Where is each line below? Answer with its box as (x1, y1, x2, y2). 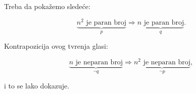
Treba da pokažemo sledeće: (4, 1, 90, 11)
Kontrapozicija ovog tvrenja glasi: (4, 41, 108, 51)
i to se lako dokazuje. (4, 80, 70, 91)
